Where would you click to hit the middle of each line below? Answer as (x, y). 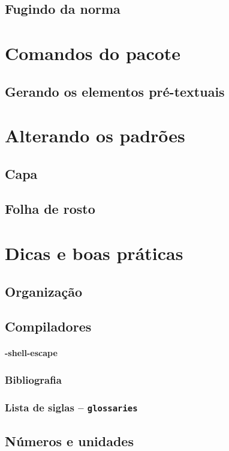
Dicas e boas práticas (94, 253)
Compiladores (48, 326)
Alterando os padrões (95, 135)
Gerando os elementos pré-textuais (115, 91)
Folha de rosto (50, 209)
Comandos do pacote (93, 53)
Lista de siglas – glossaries (71, 407)
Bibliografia (33, 379)
